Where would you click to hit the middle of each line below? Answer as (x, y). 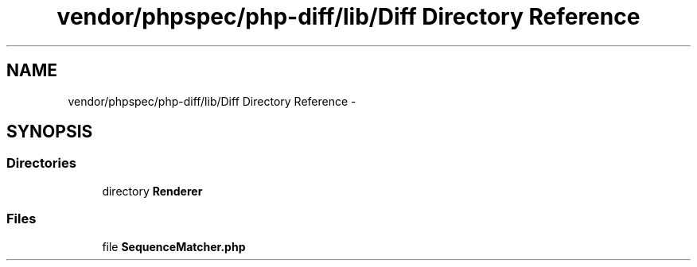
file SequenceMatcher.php (174, 246)
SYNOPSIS (50, 132)
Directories (41, 163)
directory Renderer (152, 191)
